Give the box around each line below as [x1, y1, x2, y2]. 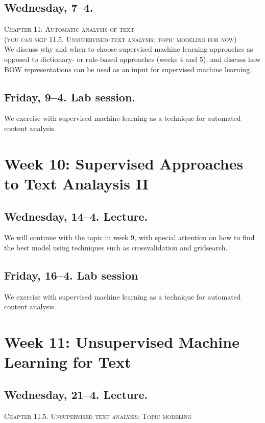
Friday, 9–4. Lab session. [4, 89, 136, 104]
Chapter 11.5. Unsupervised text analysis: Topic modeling [4, 410, 192, 421]
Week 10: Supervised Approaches [4, 153, 244, 174]
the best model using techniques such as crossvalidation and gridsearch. [4, 242, 228, 252]
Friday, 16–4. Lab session [4, 267, 138, 283]
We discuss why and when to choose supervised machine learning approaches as [4, 44, 253, 54]
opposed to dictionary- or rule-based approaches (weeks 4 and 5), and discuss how [4, 53, 261, 64]
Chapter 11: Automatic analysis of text [4, 24, 134, 34]
